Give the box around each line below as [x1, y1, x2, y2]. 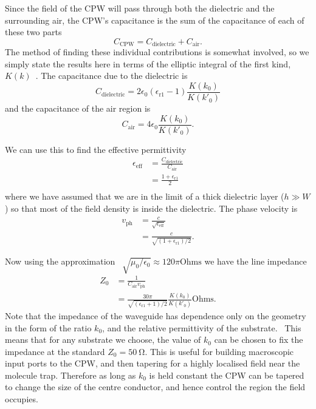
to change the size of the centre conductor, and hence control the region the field [5, 380, 306, 393]
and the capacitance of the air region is [5, 102, 151, 115]
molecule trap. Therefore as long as [5, 368, 136, 381]
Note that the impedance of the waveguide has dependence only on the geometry [5, 309, 306, 322]
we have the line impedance [204, 255, 307, 268]
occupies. [5, 393, 38, 405]
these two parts [5, 25, 62, 38]
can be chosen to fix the [214, 333, 303, 346]
